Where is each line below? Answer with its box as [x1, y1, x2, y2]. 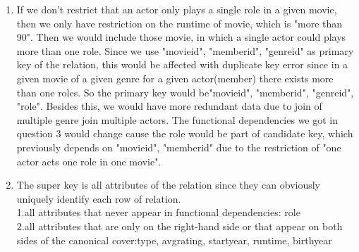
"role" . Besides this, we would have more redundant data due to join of [16, 99, 322, 113]
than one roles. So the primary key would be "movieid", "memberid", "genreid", [16, 84, 354, 99]
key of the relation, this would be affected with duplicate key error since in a [16, 57, 348, 72]
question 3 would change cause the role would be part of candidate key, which [16, 126, 353, 141]
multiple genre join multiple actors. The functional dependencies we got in [16, 112, 339, 127]
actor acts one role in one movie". [16, 153, 162, 168]
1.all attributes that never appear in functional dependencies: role [16, 205, 300, 220]
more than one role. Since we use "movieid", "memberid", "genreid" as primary [16, 43, 354, 58]
